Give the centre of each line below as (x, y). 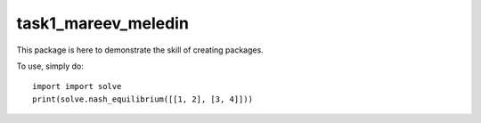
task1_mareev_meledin (102, 23)
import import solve (77, 86)
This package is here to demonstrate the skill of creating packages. (140, 50)
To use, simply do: (50, 66)
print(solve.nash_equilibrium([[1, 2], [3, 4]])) (143, 99)
